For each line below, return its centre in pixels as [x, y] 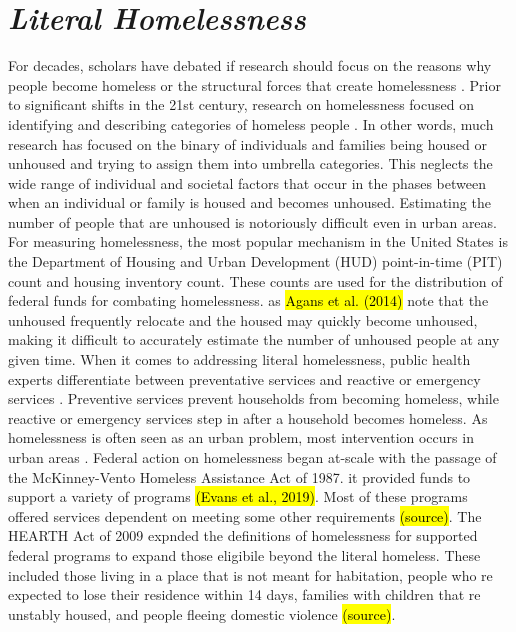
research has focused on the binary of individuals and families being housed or [247, 143]
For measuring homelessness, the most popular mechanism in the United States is [258, 241]
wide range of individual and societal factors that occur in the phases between [247, 182]
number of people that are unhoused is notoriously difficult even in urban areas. [252, 221]
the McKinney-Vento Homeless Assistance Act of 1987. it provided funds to [239, 476]
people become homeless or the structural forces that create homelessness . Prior [254, 84]
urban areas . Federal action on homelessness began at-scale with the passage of [252, 457]
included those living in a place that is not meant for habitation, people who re [250, 574]
